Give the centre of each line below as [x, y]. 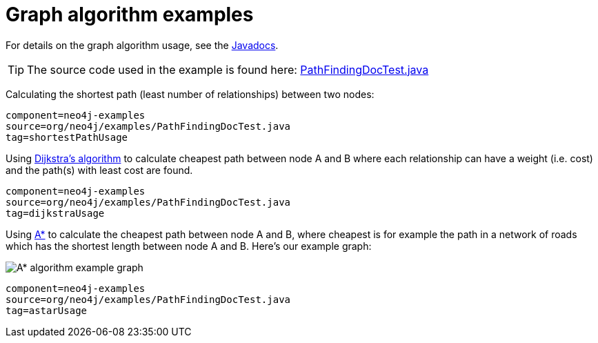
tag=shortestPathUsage [67, 137]
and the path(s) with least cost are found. [99, 170]
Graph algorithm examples [130, 14]
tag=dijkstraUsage [55, 213]
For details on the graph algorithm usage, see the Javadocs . [142, 45]
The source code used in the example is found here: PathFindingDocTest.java [228, 69]
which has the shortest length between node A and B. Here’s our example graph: [189, 246]
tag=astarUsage [47, 310]
